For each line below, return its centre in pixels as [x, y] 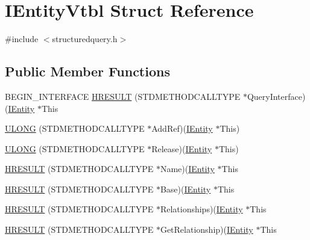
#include [22, 39]
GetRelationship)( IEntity [207, 229]
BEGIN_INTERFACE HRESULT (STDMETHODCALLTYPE [123, 96]
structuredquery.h [85, 39]
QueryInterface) [276, 96]
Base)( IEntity [185, 189]
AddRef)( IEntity [182, 128]
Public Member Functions [87, 71]
